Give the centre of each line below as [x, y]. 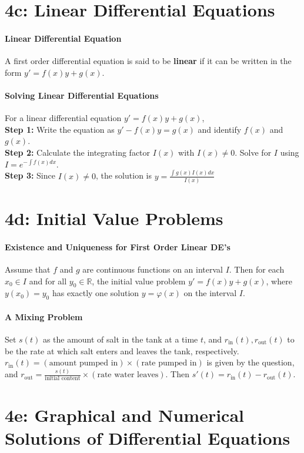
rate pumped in [169, 363]
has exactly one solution [96, 293]
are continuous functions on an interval [153, 269]
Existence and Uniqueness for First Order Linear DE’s [118, 246]
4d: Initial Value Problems [114, 218]
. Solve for [253, 152]
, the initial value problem [139, 281]
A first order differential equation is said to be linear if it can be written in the [148, 61]
